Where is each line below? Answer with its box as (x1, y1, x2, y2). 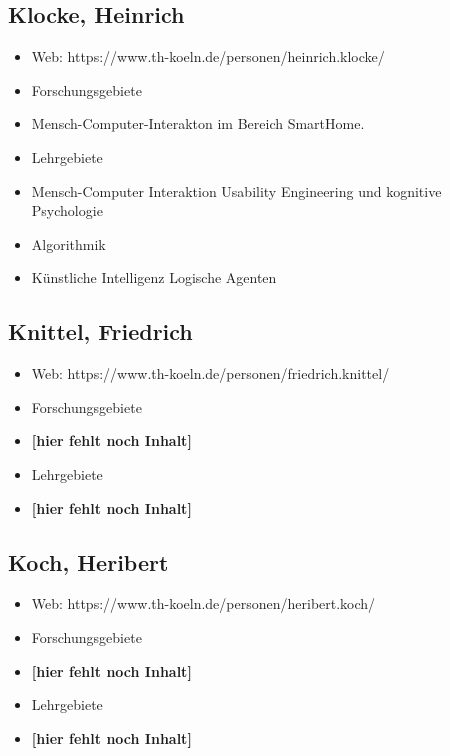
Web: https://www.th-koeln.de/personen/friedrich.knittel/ (31, 363, 390, 384)
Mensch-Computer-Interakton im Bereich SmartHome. (31, 113, 365, 134)
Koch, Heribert (8, 546, 169, 577)
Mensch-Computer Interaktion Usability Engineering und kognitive (31, 180, 442, 201)
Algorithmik (31, 233, 106, 254)
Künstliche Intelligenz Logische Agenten (31, 267, 277, 288)
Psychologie (31, 200, 103, 221)
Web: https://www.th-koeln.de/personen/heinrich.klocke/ (31, 46, 385, 67)
